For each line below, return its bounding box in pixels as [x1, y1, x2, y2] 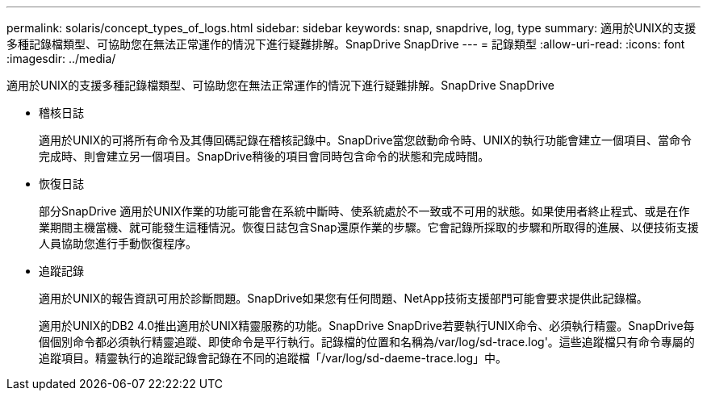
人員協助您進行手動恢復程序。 [39, 236, 197, 250]
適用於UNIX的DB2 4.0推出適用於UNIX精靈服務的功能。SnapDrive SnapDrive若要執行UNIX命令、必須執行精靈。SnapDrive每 [39, 319, 695, 332]
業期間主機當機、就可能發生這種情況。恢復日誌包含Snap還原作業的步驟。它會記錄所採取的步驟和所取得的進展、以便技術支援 [39, 220, 699, 234]
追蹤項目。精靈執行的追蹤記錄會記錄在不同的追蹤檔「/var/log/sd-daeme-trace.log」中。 [39, 351, 508, 365]
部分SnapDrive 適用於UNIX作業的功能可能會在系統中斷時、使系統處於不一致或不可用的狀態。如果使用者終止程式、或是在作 [39, 204, 690, 218]
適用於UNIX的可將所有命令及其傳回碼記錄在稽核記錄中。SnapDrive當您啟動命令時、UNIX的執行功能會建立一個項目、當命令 [39, 133, 692, 147]
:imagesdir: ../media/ [6, 52, 116, 65]
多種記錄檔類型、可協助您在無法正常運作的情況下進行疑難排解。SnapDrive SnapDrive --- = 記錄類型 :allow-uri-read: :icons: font [6, 37, 685, 51]
